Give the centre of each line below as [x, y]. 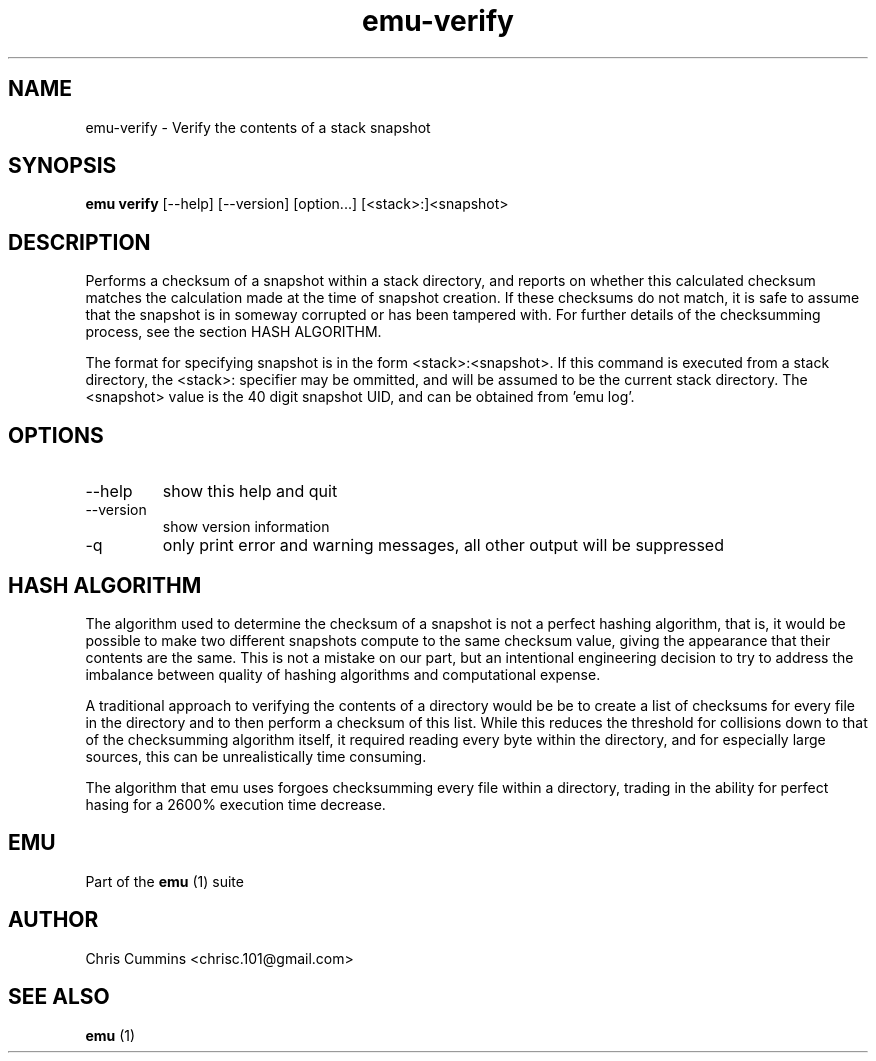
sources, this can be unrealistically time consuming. [256, 756]
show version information [246, 527]
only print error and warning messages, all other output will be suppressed [443, 545]
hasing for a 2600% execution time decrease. [235, 804]
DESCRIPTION [79, 242]
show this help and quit [250, 491]
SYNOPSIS [62, 166]
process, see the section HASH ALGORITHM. [233, 332]
